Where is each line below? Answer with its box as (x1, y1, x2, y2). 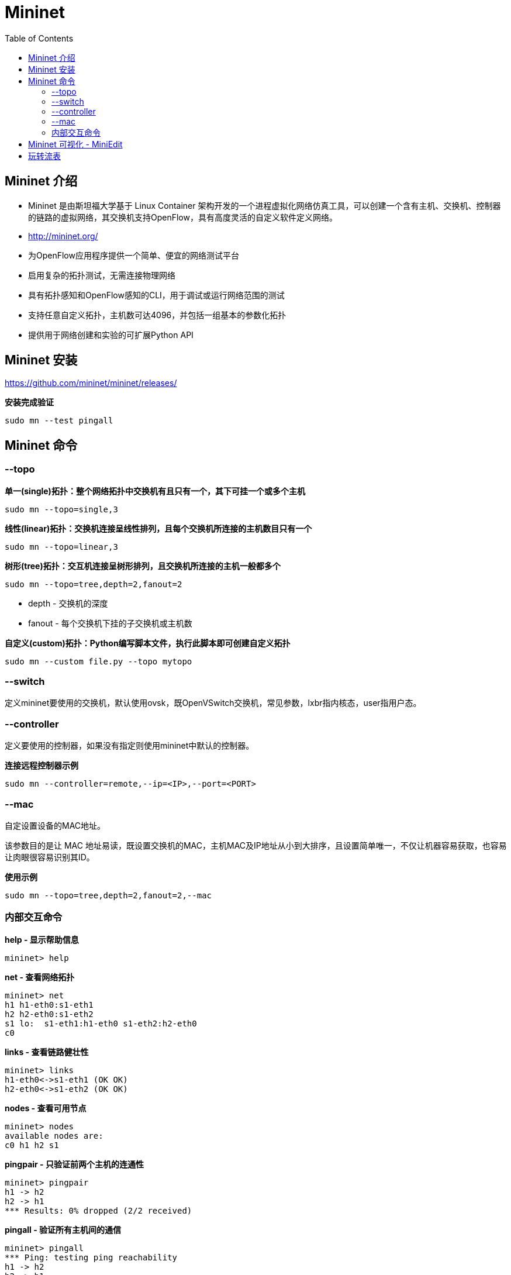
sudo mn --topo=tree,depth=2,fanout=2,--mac (5, 890, 212, 900)
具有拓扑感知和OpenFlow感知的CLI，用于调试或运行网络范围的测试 (28, 290, 285, 300)
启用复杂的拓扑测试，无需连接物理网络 (28, 270, 175, 280)
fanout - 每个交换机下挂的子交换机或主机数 (28, 618, 192, 628)
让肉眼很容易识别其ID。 (5, 852, 95, 862)
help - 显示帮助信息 (5, 934, 79, 945)
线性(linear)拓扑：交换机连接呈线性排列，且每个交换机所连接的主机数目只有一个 (5, 523, 312, 533)
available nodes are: (5, 1131, 103, 1140)
